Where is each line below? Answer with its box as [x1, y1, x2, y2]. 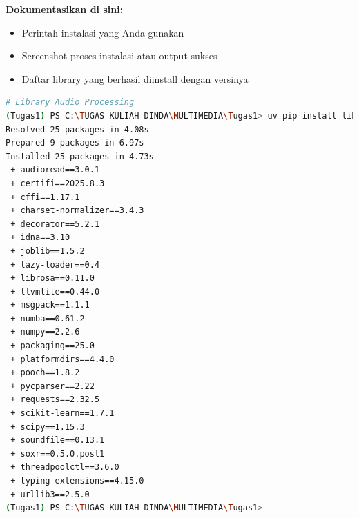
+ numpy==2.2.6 [10, 327, 80, 337]
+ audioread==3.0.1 [10, 165, 100, 175]
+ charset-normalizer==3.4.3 [10, 206, 144, 216]
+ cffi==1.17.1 [10, 192, 80, 202]
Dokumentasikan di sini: [6, 2, 124, 16]
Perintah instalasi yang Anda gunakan [21, 25, 184, 39]
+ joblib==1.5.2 [10, 246, 85, 256]
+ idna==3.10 [10, 232, 70, 243]
